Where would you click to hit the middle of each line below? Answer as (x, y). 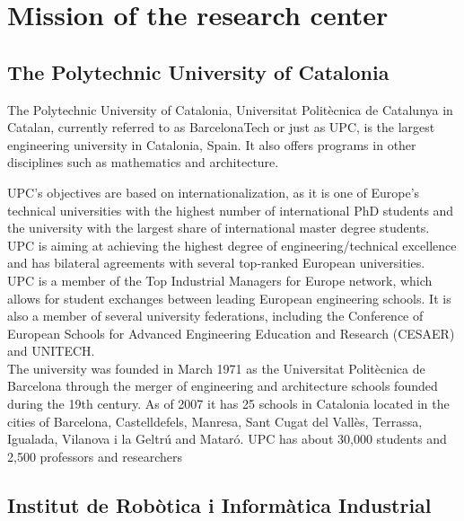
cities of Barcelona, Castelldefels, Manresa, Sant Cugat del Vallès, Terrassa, (215, 421)
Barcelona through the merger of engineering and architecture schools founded (223, 386)
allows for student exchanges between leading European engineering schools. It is (229, 298)
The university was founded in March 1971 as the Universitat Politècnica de (216, 368)
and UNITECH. (51, 351)
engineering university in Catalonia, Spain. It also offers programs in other (212, 144)
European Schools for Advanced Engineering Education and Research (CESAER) (231, 333)
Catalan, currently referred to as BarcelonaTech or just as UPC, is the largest (221, 127)
